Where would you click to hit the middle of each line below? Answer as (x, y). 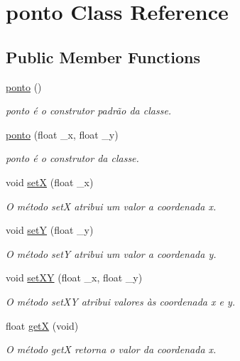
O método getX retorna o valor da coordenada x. (111, 349)
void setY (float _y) (50, 230)
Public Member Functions (103, 56)
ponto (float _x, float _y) (62, 134)
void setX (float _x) (50, 182)
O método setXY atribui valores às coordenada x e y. (121, 301)
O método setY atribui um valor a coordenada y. (111, 253)
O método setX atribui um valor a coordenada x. (111, 206)
